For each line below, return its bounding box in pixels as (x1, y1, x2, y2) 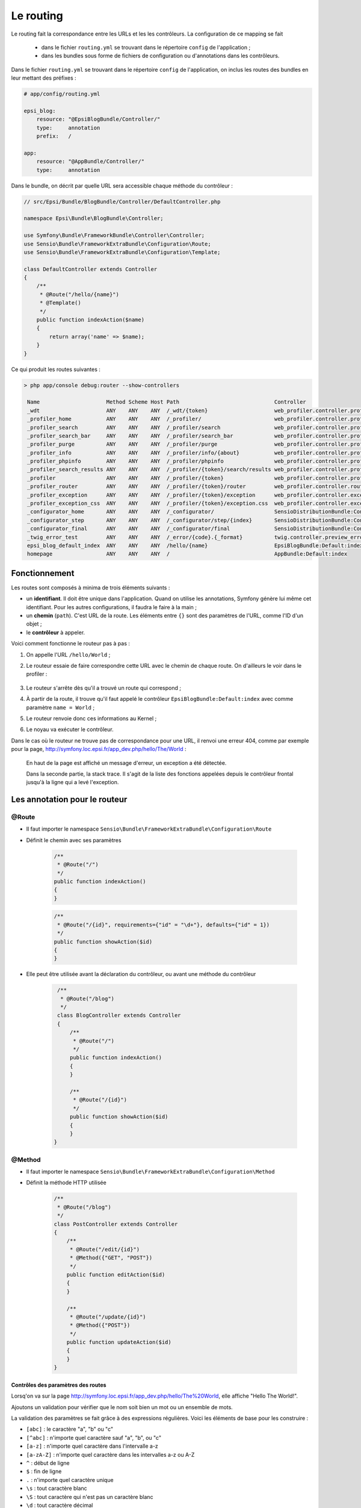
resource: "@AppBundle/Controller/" (36, 158, 144, 165)
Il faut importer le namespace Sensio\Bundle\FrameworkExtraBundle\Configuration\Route (26, 825, 272, 832)
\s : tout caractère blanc (26, 1484, 87, 1492)
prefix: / (36, 133, 72, 140)
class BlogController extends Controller (57, 1012, 181, 1019)
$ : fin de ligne (26, 1468, 62, 1475)
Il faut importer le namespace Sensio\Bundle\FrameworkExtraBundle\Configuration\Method (26, 1168, 275, 1176)
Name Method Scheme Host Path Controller (27, 399, 306, 405)
